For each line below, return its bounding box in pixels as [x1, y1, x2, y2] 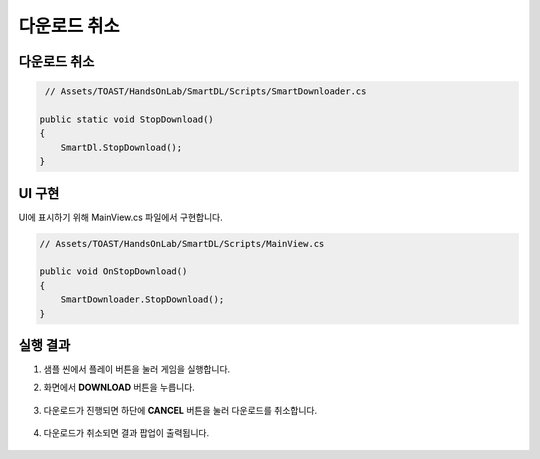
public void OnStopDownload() [39, 266, 188, 277]
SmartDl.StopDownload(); [60, 141, 183, 153]
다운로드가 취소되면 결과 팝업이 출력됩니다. [43, 427, 210, 439]
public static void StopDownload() [39, 113, 214, 125]
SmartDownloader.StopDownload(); [60, 294, 225, 305]
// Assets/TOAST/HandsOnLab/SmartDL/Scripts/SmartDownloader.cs [45, 86, 367, 97]
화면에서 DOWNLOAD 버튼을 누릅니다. [43, 381, 195, 394]
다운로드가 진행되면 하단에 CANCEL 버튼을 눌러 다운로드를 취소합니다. [43, 404, 318, 416]
